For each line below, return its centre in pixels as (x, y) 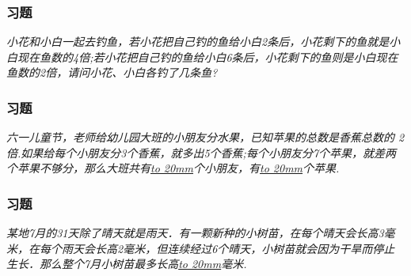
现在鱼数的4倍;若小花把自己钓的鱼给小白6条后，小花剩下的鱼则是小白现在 (207, 57)
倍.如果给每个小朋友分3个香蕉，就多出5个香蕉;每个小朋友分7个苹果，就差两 (202, 152)
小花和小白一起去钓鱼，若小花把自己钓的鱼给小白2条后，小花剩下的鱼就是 (198, 42)
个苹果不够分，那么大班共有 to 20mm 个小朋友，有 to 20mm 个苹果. (173, 168)
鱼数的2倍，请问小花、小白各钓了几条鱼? (112, 72)
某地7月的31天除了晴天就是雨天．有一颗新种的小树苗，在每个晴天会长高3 (195, 233)
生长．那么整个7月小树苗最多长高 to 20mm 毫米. (127, 264)
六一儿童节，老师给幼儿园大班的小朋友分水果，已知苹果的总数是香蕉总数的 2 (205, 137)
